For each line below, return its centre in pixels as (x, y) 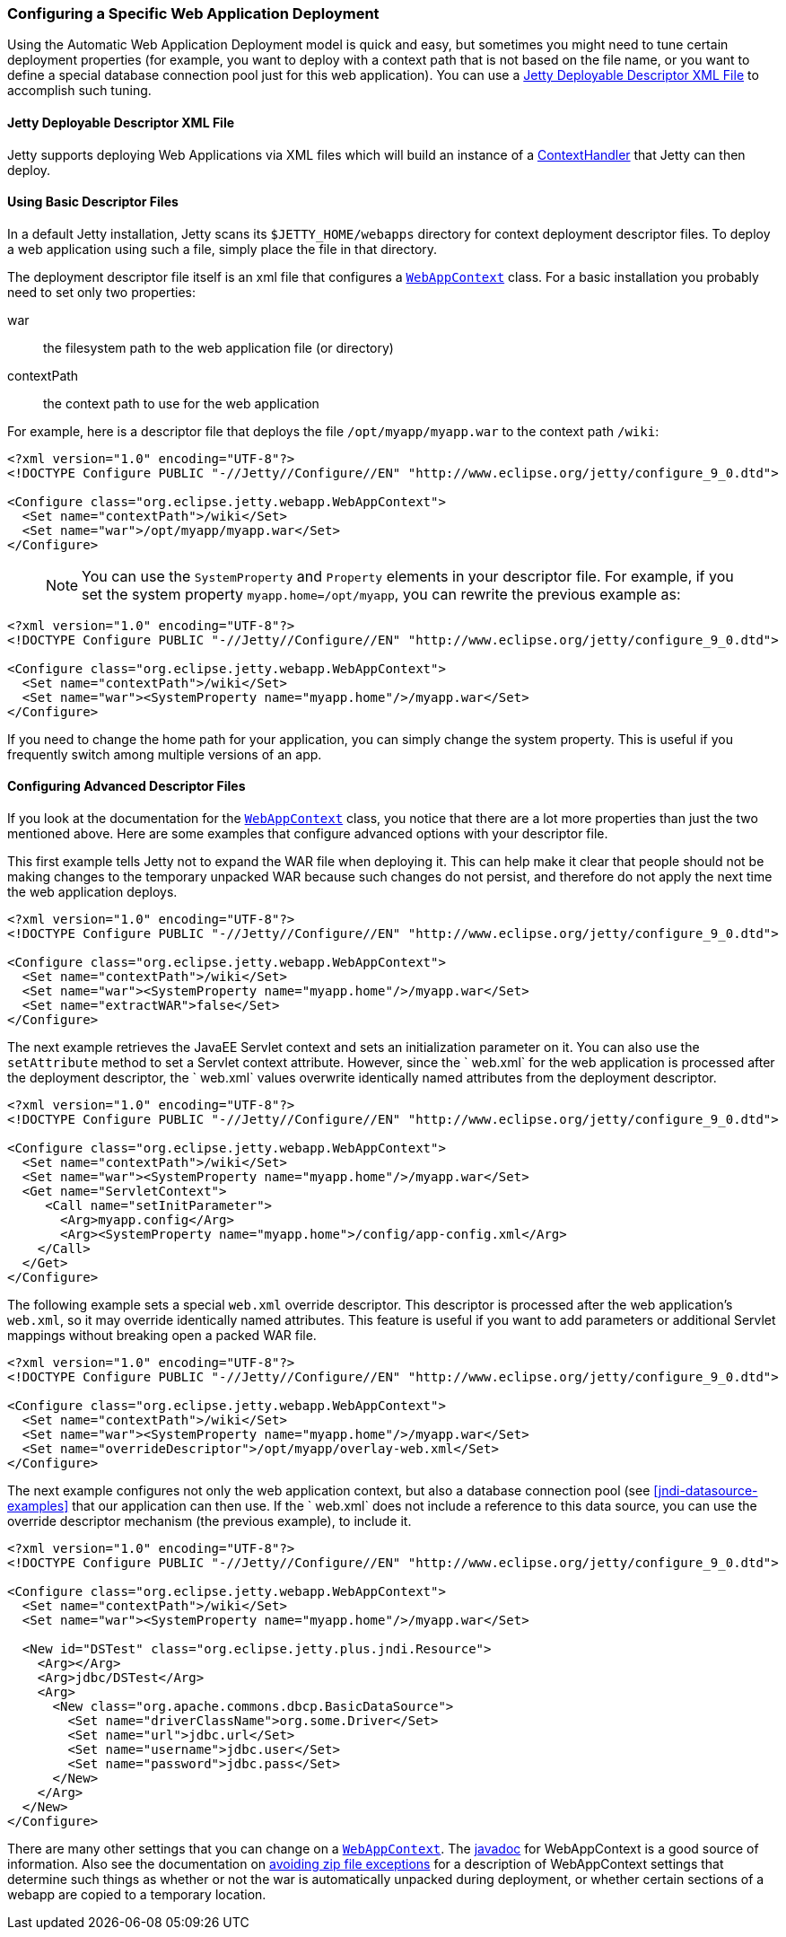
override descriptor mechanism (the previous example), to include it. (210, 1521)
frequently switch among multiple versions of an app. (165, 754)
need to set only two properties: (101, 292)
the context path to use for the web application (181, 403)
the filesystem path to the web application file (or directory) (218, 347)
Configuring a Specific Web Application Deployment (193, 13)
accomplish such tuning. (79, 91)
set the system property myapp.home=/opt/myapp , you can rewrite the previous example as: (381, 594)
